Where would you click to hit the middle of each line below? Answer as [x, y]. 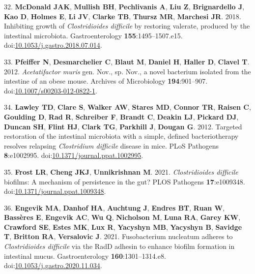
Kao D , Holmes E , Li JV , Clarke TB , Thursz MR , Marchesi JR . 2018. [123, 16]
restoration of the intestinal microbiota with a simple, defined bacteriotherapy [121, 136]
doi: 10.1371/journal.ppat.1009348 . [55, 191]
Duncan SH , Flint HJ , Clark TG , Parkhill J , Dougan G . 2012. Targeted [123, 126]
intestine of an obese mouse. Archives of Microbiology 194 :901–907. [106, 81]
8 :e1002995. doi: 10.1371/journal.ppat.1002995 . [74, 155]
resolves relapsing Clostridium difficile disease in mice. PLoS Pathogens [112, 145]
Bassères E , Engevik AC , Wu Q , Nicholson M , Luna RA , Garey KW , [122, 217]
